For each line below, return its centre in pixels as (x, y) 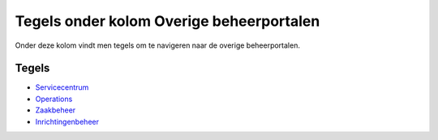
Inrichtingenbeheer (67, 121)
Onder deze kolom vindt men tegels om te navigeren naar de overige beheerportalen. (157, 45)
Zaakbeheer (56, 110)
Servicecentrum (62, 87)
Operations (54, 99)
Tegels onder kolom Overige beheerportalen (167, 21)
